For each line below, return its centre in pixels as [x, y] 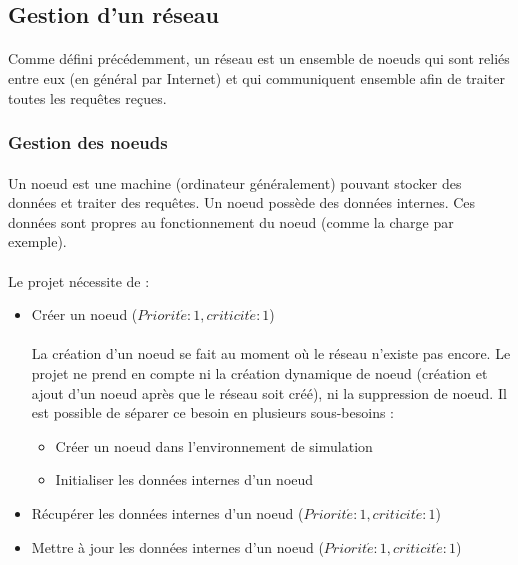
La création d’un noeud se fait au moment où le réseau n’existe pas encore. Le [271, 353]
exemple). [37, 241]
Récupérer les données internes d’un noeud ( [167, 512]
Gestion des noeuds [88, 142]
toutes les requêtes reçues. [87, 97]
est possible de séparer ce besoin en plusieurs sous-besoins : [212, 412]
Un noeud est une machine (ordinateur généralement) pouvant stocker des [235, 182]
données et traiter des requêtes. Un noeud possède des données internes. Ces [242, 202]
